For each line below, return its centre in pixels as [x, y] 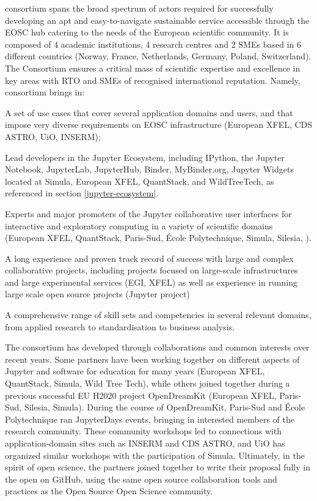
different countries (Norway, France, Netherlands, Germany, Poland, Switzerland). [158, 56]
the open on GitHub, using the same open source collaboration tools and [141, 479]
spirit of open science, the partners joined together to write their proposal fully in [158, 467]
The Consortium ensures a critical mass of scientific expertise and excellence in [153, 68]
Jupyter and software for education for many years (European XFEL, [135, 371]
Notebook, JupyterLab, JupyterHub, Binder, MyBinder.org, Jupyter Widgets [149, 169]
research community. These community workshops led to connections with [144, 431]
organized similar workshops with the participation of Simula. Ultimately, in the [155, 455]
